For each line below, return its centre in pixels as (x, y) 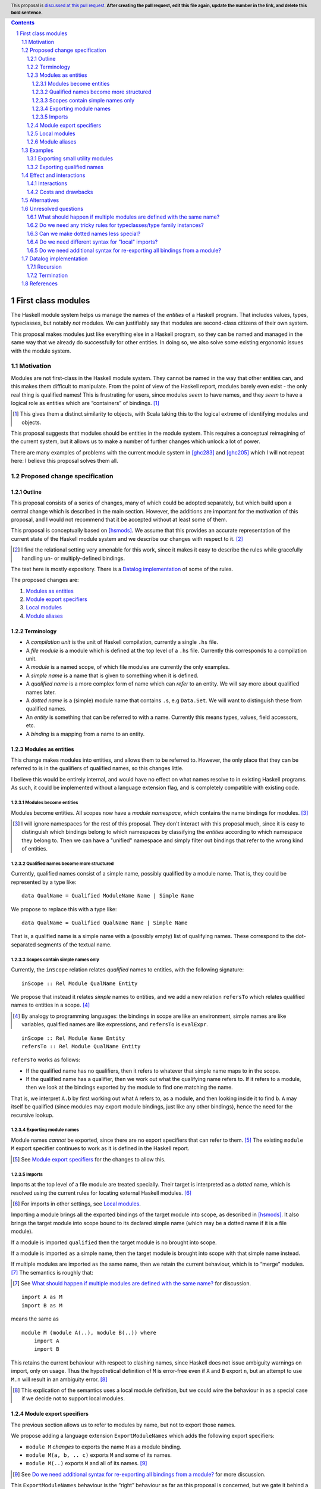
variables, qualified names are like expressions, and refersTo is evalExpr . (115, 1024)
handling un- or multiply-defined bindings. (73, 558)
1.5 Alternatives (40, 200)
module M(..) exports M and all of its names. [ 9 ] (86, 1463)
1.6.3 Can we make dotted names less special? (84, 233)
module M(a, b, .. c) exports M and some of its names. (99, 1455)
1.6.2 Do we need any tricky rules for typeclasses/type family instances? (116, 225)
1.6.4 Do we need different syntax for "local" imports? (92, 242)
